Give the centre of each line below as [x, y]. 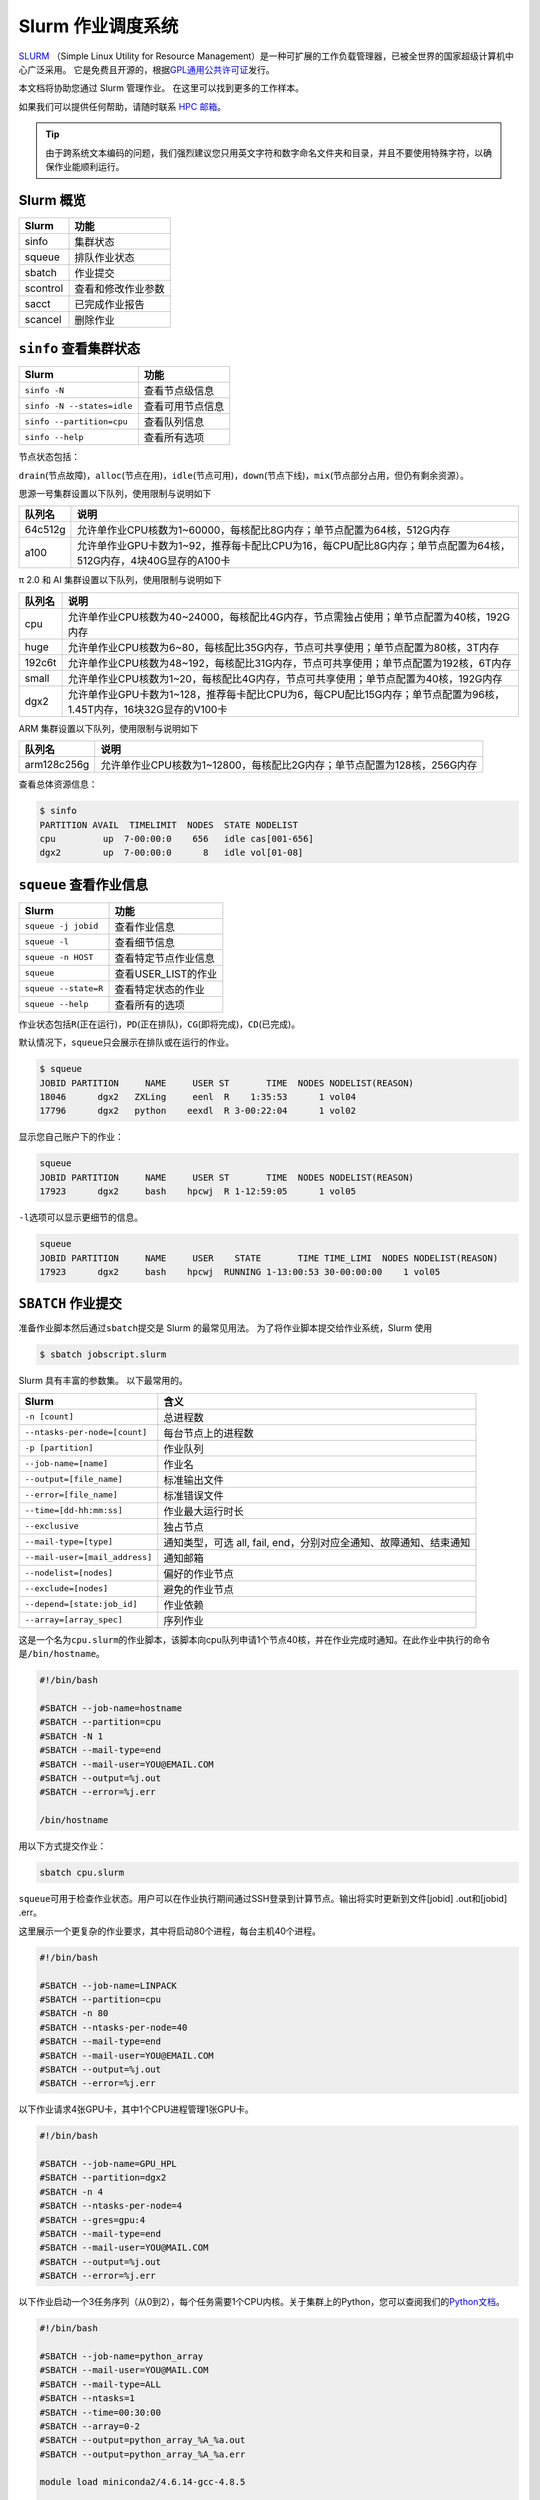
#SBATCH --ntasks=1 [87, 2398]
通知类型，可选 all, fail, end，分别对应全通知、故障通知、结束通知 [317, 1542]
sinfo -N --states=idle [78, 405]
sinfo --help [54, 436]
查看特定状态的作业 [159, 989]
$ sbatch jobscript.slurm [103, 1354]
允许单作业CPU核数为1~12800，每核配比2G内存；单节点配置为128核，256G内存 [289, 765]
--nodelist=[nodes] [69, 1573]
